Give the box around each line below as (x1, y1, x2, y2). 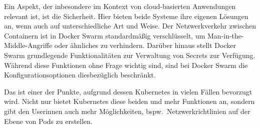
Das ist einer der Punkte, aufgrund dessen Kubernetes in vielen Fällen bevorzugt (4, 86, 252, 96)
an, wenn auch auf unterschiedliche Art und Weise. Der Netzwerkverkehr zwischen (4, 20, 256, 31)
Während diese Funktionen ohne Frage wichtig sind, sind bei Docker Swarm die (4, 59, 248, 70)
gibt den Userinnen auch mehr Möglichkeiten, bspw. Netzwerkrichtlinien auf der (4, 105, 250, 116)
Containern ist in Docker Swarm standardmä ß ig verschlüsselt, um (4, 30, 205, 40)
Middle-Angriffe (4, 40, 53, 50)
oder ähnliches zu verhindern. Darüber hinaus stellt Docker (54, 40, 236, 50)
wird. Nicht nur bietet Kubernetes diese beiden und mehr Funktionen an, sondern (4, 96, 255, 106)
